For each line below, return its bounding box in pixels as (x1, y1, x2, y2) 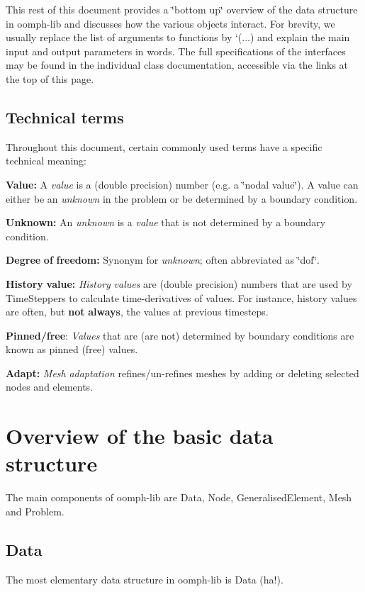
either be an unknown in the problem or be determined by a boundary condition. (6, 191, 358, 206)
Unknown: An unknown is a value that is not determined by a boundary (6, 215, 326, 230)
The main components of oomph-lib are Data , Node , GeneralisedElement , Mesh (6, 490, 352, 505)
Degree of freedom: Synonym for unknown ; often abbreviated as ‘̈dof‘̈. (6, 252, 320, 267)
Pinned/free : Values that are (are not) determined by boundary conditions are (6, 328, 354, 342)
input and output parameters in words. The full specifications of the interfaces (6, 43, 346, 58)
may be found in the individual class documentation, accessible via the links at (6, 57, 349, 72)
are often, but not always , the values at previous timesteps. (6, 304, 269, 319)
